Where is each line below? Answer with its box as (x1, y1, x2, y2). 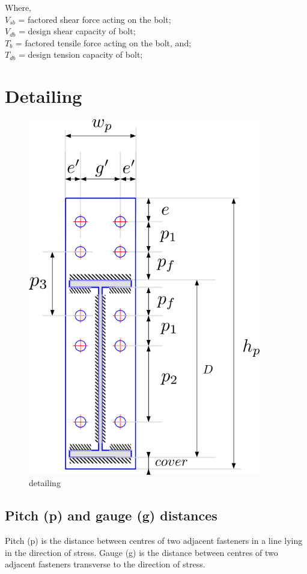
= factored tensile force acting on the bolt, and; (15, 36, 192, 49)
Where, (5, 1, 31, 13)
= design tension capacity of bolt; (18, 48, 143, 61)
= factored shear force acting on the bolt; (18, 13, 171, 25)
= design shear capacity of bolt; (18, 25, 136, 37)
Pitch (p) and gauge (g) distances (5, 506, 217, 525)
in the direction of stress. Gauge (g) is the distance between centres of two (5, 546, 278, 558)
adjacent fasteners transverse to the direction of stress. (5, 558, 205, 570)
